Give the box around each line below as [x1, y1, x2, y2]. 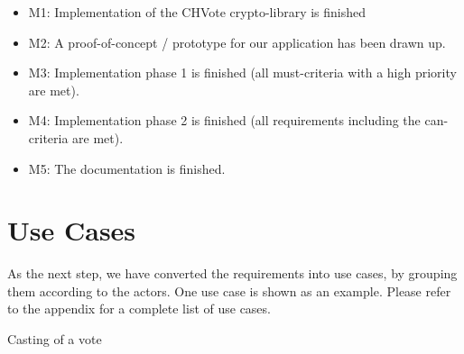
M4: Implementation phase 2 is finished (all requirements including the [28, 111, 421, 130]
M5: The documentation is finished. [28, 159, 226, 177]
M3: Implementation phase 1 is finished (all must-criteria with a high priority [28, 63, 457, 82]
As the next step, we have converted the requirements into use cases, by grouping [7, 264, 458, 283]
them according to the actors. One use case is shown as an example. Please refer [7, 281, 451, 300]
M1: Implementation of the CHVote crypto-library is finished [28, 3, 367, 21]
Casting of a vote [7, 330, 102, 349]
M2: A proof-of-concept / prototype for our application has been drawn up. [28, 32, 446, 51]
